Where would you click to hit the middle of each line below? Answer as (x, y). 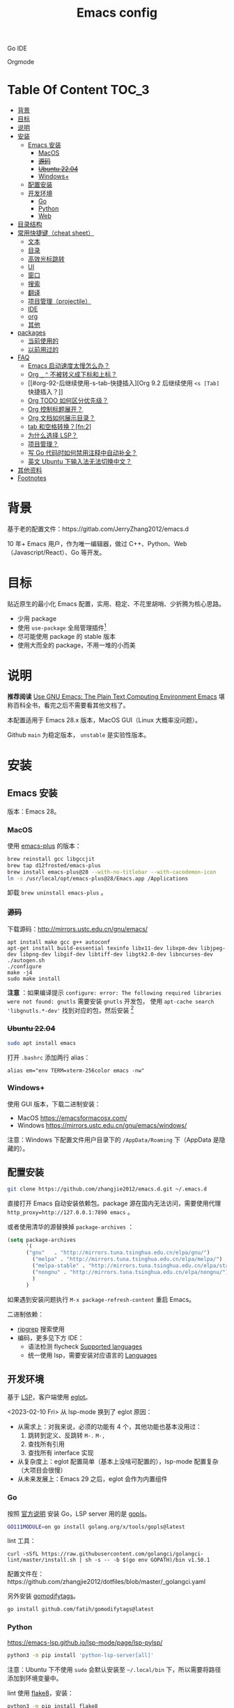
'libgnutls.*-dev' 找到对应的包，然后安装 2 (71, 1009)
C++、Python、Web (158, 544)
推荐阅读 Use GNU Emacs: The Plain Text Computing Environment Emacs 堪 (116, 696)
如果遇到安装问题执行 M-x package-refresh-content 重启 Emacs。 (101, 1299)
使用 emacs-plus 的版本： (44, 846)
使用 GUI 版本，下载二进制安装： (54, 1104)
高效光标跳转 (46, 259)
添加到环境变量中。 (35, 1678)
